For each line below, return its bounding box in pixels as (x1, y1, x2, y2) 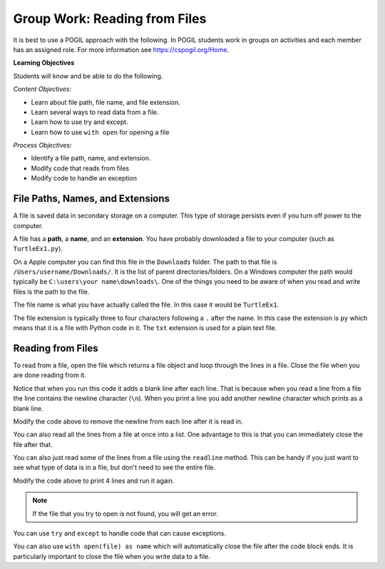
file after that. (13, 440, 53, 448)
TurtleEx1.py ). (13, 245, 63, 253)
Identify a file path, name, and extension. (31, 154, 151, 163)
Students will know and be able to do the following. (13, 71, 163, 80)
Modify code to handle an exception (31, 174, 137, 183)
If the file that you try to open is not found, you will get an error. (32, 509, 219, 518)
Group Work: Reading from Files (13, 11, 207, 26)
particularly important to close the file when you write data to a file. (13, 552, 210, 560)
